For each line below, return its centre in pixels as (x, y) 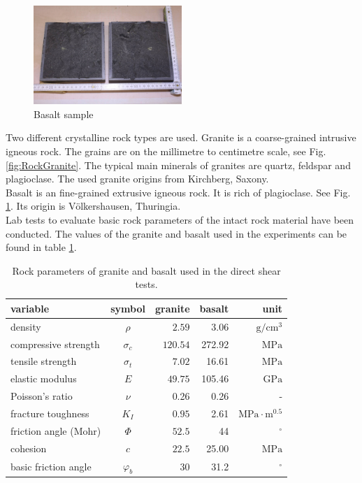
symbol (128, 308)
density (26, 326)
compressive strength (55, 344)
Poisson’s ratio (42, 396)
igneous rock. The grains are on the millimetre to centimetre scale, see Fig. (166, 151)
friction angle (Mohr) (56, 430)
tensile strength (44, 361)
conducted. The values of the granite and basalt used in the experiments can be (176, 233)
